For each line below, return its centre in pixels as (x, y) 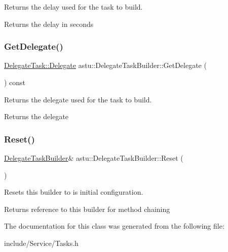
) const (15, 82)
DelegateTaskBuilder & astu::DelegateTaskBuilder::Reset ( (94, 158)
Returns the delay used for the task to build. (73, 7)
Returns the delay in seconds (49, 24)
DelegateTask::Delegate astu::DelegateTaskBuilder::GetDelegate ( (105, 65)
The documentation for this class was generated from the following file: (114, 226)
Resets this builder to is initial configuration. (74, 192)
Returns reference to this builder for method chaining (87, 209)
